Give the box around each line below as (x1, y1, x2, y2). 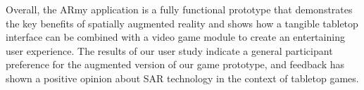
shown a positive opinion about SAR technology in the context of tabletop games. (6, 70, 359, 85)
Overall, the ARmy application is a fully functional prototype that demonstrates (6, 2, 353, 16)
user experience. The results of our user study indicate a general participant (6, 43, 333, 58)
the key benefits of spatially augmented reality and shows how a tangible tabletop (6, 15, 358, 30)
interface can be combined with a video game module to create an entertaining (6, 30, 345, 44)
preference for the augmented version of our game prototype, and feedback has (6, 57, 345, 72)
